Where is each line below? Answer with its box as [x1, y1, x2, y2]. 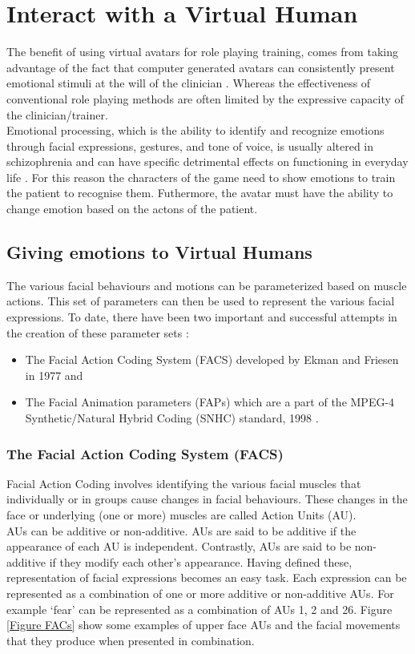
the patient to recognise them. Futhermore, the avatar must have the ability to [6, 184, 393, 201]
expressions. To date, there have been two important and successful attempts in [6, 309, 397, 325]
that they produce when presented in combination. [6, 632, 255, 648]
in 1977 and [25, 366, 83, 383]
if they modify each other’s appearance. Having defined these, [49, 553, 353, 570]
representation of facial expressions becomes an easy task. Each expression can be [6, 569, 407, 586]
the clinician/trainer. [6, 106, 108, 123]
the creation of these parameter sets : [6, 324, 189, 341]
